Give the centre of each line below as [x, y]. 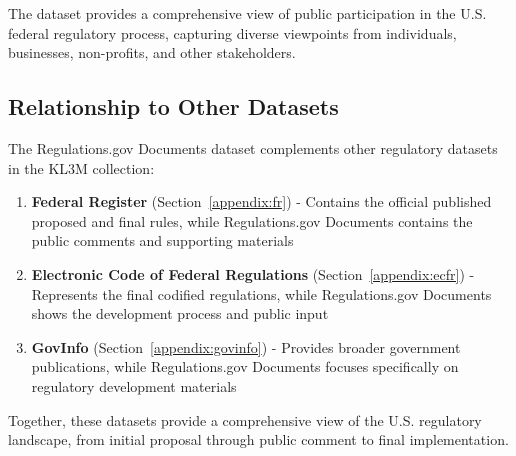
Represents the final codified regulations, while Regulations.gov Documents [261, 293]
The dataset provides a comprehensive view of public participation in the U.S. [247, 13]
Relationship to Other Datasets [173, 106]
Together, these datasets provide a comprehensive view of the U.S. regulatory [245, 419]
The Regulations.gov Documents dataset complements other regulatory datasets [253, 147]
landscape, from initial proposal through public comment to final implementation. [258, 439]
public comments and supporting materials [162, 240]
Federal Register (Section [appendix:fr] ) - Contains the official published [261, 201]
